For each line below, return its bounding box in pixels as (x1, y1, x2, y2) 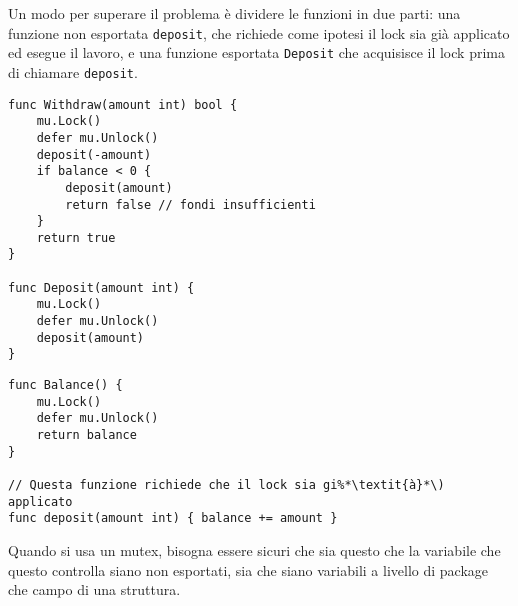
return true (36, 230, 116, 245)
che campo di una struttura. (8, 579, 181, 600)
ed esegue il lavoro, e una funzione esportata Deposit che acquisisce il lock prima (8, 42, 505, 63)
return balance (36, 428, 137, 443)
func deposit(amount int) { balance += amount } (8, 511, 338, 526)
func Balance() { (8, 378, 123, 393)
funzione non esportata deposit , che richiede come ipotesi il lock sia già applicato (8, 22, 510, 43)
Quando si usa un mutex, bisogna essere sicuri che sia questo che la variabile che (8, 539, 501, 560)
